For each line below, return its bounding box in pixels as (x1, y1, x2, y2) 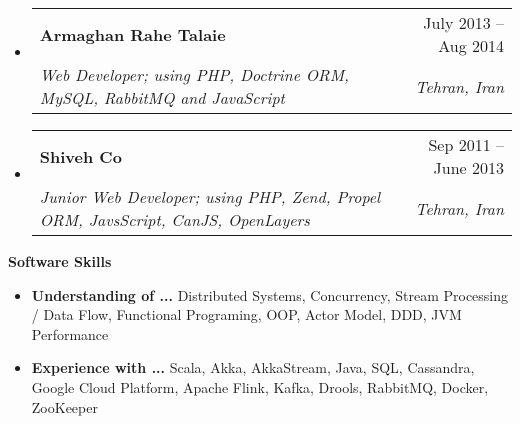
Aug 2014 (438, 34, 504, 57)
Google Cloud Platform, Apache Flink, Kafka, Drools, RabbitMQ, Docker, (31, 376, 489, 397)
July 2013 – (423, 11, 504, 34)
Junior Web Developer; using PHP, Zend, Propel (39, 185, 381, 208)
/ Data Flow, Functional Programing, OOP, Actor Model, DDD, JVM (31, 304, 462, 325)
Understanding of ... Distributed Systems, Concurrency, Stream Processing (31, 284, 509, 305)
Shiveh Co (39, 144, 122, 168)
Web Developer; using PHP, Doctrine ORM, (39, 63, 349, 86)
